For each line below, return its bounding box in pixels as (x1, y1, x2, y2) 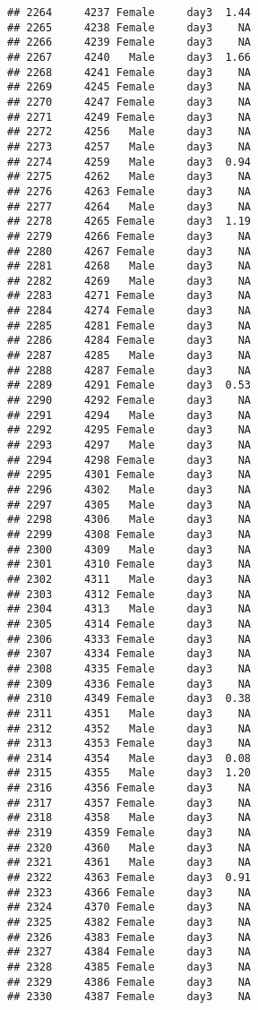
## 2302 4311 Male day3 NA (7, 572, 252, 586)
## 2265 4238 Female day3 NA (7, 21, 252, 34)
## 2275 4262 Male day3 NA (7, 170, 252, 184)
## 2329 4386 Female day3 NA (7, 975, 252, 989)
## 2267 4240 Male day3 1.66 (7, 50, 252, 64)
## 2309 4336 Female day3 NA (7, 677, 252, 690)
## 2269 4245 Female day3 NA (7, 81, 252, 94)
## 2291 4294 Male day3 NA (7, 408, 252, 422)
